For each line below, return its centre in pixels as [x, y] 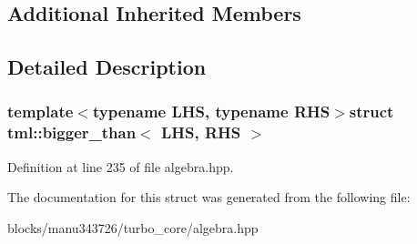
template [41, 112]
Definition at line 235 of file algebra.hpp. [121, 166]
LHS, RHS [201, 132]
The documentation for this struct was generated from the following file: [209, 197]
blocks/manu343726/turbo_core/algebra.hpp [133, 227]
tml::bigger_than [72, 132]
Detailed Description [107, 67]
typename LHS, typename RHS [211, 112]
